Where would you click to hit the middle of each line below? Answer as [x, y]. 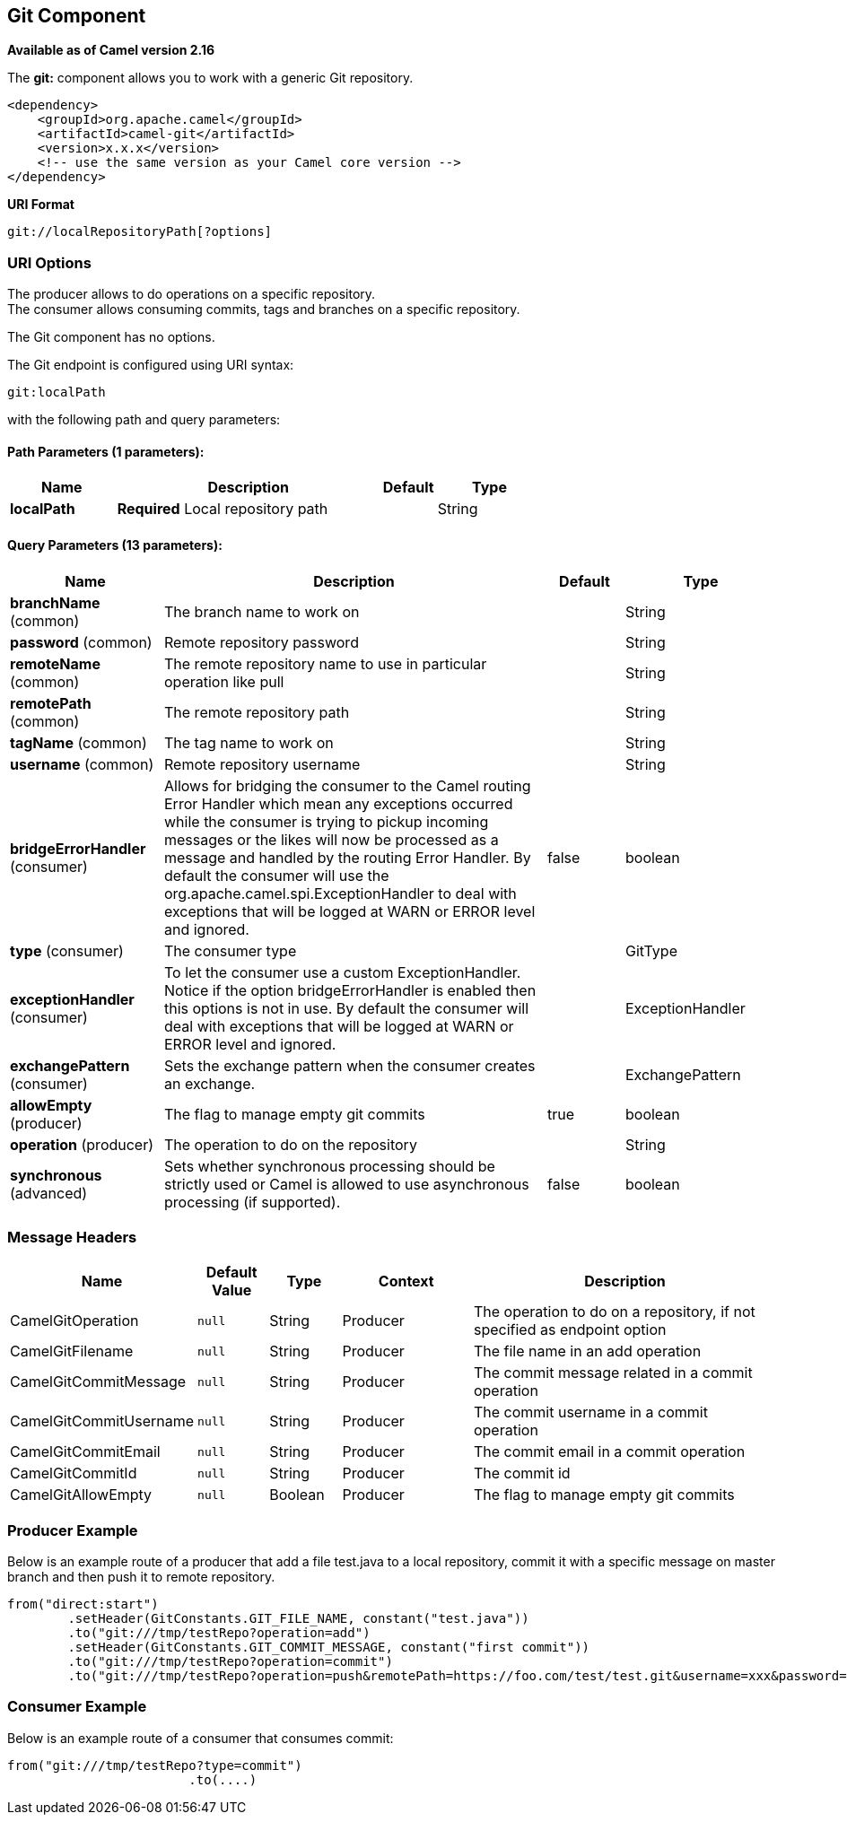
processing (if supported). [253, 1202]
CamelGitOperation [74, 1321]
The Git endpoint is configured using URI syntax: [151, 365]
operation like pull [224, 681]
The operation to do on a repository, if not [614, 1312]
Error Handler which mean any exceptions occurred [339, 803]
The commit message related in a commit [613, 1373]
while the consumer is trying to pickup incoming [327, 821]
